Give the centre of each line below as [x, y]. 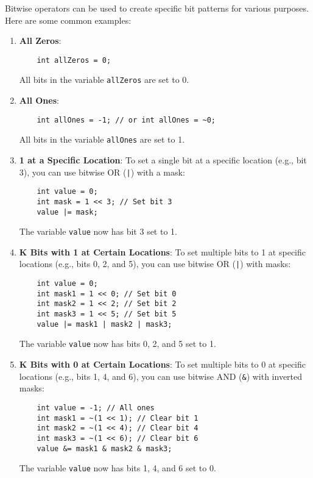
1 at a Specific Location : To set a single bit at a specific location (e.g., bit [163, 160]
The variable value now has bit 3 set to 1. [98, 231]
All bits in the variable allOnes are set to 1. [102, 139]
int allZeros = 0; [74, 60]
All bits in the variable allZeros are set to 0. [104, 80]
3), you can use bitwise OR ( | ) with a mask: [102, 172]
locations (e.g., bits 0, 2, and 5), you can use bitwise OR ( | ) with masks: [155, 264]
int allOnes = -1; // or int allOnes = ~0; [126, 120]
